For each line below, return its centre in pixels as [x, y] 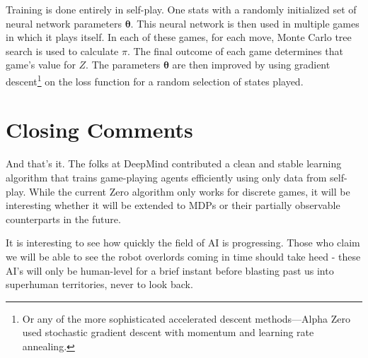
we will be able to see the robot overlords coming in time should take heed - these [183, 256]
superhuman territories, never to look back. [99, 284]
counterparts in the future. [63, 219]
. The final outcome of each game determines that [235, 50]
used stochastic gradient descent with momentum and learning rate [168, 332]
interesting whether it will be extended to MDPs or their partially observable [173, 205]
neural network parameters [64, 23]
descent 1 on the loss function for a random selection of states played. [155, 80]
